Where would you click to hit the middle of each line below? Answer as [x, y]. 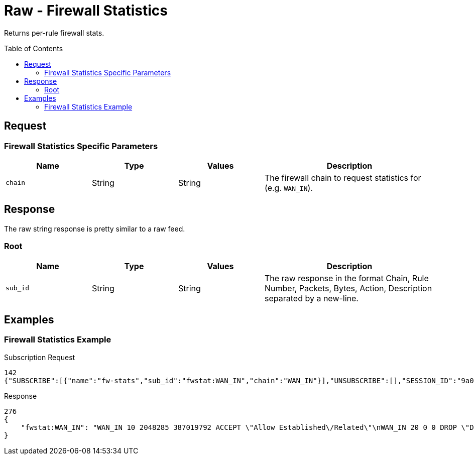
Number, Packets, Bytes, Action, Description [348, 288]
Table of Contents [34, 48]
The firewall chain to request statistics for [343, 178]
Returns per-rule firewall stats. [54, 33]
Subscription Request [40, 357]
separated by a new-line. [312, 298]
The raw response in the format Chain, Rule [347, 278]
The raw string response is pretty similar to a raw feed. [95, 228]
